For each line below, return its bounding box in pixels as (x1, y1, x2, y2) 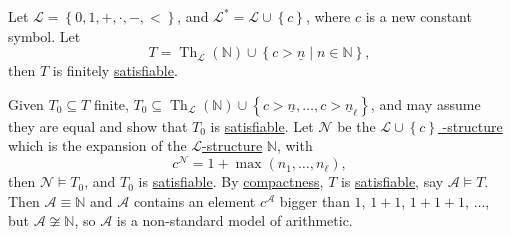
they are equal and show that (8, 115, 188, 136)
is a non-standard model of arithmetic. (116, 210, 353, 231)
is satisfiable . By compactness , (138, 171, 324, 192)
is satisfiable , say (340, 171, 444, 192)
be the (337, 115, 376, 136)
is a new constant (365, 6, 472, 26)
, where (305, 6, 351, 26)
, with (276, 135, 313, 156)
